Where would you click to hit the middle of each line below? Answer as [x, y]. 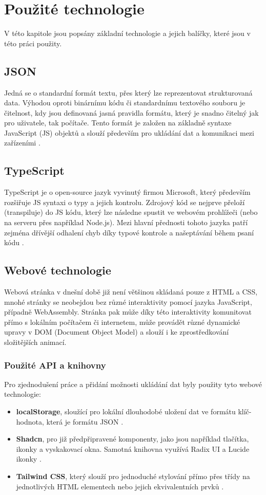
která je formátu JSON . [85, 421]
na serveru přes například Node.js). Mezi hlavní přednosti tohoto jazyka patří [126, 222]
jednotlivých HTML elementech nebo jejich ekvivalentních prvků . [120, 486]
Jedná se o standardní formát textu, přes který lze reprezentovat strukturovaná [128, 92]
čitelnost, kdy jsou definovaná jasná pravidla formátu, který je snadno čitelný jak [131, 112]
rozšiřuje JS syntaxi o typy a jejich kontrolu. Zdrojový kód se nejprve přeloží [125, 202]
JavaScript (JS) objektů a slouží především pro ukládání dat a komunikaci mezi [129, 132]
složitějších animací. [35, 342]
